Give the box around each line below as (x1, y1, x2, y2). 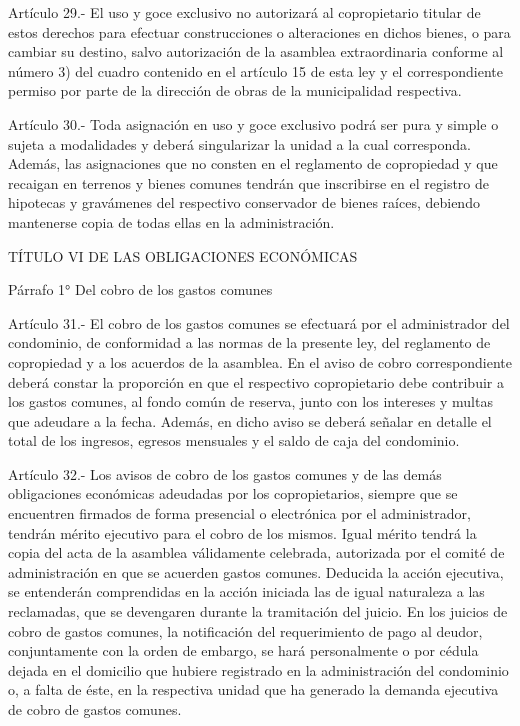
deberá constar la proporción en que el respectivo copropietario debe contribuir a (8, 371, 504, 392)
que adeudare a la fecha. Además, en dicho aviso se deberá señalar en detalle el (8, 410, 492, 431)
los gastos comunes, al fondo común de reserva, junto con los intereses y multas (8, 391, 493, 412)
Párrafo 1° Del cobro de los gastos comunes (8, 279, 273, 300)
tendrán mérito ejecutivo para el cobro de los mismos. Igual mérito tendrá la (8, 522, 477, 543)
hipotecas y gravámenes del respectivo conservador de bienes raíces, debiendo (8, 192, 480, 213)
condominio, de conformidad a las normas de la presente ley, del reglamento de (8, 332, 491, 353)
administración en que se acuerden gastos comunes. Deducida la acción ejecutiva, (8, 561, 504, 582)
